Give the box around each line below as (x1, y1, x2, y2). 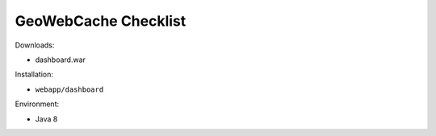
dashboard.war (35, 55, 86, 64)
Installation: (15, 69, 54, 80)
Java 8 (35, 113, 58, 124)
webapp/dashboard (35, 84, 104, 94)
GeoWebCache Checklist (15, 12, 187, 30)
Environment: (15, 99, 60, 109)
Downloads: (15, 40, 55, 50)
